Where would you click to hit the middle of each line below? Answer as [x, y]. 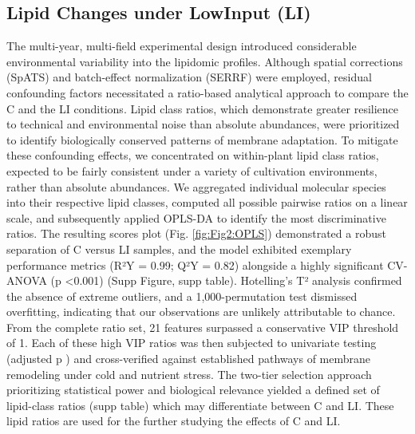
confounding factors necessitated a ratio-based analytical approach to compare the [207, 92]
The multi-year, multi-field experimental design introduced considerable [182, 46]
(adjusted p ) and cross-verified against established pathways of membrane [189, 359]
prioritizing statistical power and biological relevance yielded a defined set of [193, 390]
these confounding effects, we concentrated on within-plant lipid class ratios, [193, 155]
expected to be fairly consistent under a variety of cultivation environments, [192, 170]
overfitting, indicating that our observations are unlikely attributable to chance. [201, 312]
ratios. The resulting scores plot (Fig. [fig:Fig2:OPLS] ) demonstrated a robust [196, 233]
